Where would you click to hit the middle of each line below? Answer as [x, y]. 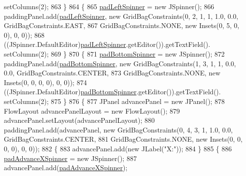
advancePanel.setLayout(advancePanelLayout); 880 [79, 120]
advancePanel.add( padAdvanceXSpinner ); [66, 168]
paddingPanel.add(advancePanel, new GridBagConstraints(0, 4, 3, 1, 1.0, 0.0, [118, 129]
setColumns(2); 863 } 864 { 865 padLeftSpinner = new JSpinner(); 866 [109, 6]
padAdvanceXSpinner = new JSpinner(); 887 [70, 158]
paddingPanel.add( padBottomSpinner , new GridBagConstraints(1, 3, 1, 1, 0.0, [120, 63]
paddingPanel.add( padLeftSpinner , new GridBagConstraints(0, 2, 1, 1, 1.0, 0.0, [121, 16]
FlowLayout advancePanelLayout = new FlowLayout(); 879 [92, 110]
